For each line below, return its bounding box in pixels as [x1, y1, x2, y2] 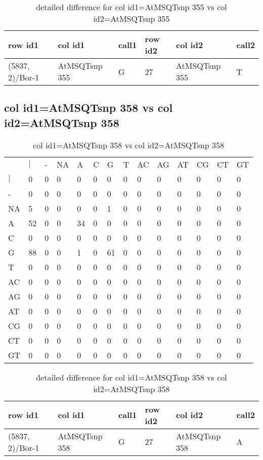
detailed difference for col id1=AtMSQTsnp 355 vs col [36, 1, 227, 13]
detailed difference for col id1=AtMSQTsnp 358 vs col [36, 371, 227, 383]
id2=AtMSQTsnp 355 [93, 13, 170, 24]
